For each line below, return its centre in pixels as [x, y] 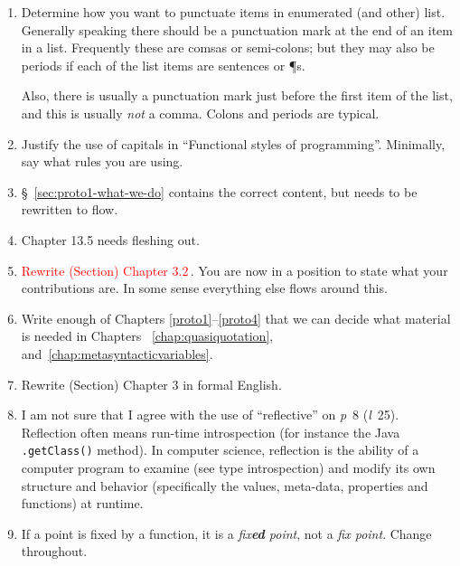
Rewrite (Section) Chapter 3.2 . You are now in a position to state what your [235, 270]
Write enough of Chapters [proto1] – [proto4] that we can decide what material [236, 318]
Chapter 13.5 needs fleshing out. [110, 239]
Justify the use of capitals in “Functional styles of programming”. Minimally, [233, 143]
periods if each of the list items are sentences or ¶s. [163, 65]
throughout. [54, 551]
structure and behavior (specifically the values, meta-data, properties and [225, 485]
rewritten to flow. [70, 209]
